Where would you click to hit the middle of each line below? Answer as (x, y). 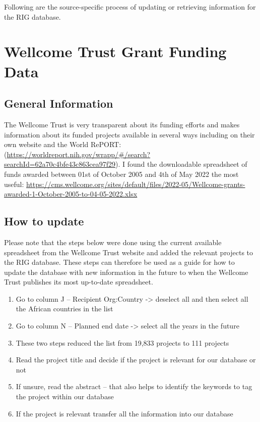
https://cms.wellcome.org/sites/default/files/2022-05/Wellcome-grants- (136, 184)
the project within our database (65, 396)
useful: (14, 184)
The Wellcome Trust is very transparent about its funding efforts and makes (122, 124)
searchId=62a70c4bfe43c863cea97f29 (60, 164)
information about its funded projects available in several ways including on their (129, 134)
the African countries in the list (64, 309)
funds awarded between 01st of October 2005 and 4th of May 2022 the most (121, 174)
